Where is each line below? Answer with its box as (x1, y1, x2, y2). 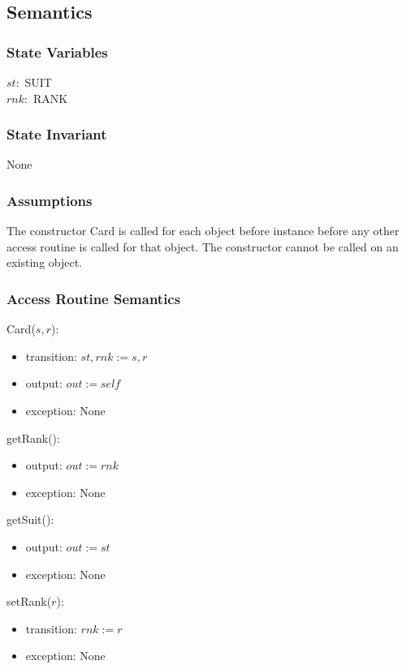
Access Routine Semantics (6, 288, 181, 308)
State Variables (6, 41, 108, 62)
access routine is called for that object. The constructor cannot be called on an (6, 238, 399, 255)
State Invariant (6, 124, 107, 144)
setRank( (6, 593, 52, 610)
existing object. (6, 254, 83, 271)
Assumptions (6, 190, 93, 210)
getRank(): (6, 429, 60, 446)
